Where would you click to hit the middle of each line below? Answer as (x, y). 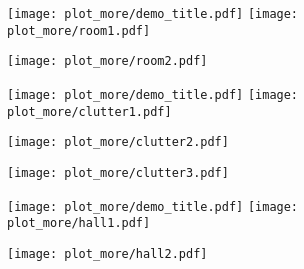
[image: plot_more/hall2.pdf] (107, 253)
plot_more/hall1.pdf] (79, 223)
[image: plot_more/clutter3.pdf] (118, 172)
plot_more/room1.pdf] (79, 30)
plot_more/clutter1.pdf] (89, 111)
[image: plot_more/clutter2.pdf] (118, 142)
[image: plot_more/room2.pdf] (107, 61)
